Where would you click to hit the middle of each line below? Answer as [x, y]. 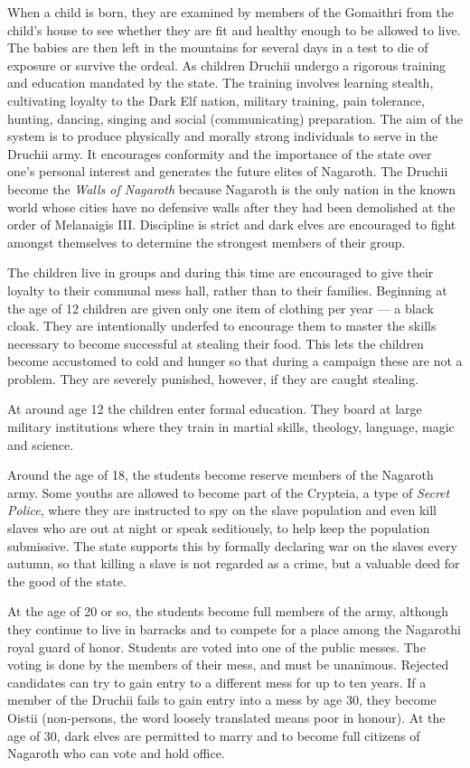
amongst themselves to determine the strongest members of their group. [207, 242]
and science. [41, 444]
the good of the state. [67, 581]
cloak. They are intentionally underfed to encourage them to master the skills [222, 326]
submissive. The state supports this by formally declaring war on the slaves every [232, 545]
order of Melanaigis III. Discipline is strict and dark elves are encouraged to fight [232, 225]
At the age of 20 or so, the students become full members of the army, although [228, 611]
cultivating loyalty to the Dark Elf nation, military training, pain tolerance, [216, 100]
